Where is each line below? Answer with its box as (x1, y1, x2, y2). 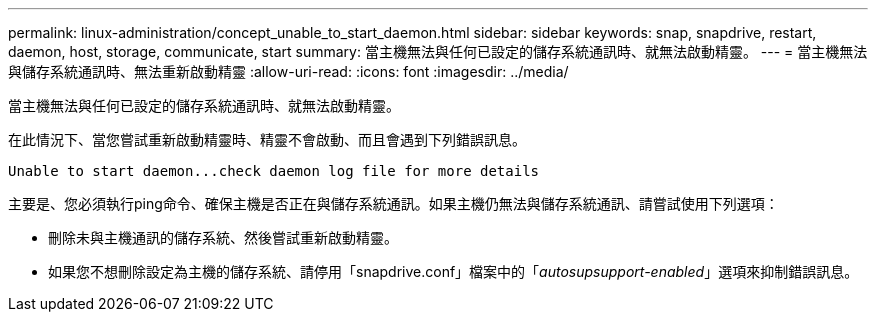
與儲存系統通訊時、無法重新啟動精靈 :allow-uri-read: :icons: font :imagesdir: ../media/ (8, 63, 569, 80)
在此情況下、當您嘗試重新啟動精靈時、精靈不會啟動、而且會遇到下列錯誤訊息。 (8, 131, 526, 148)
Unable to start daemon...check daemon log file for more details (8, 163, 540, 179)
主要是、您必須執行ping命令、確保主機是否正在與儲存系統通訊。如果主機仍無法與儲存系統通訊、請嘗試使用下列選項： (8, 195, 779, 212)
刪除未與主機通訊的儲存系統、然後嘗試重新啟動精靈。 (48, 229, 398, 246)
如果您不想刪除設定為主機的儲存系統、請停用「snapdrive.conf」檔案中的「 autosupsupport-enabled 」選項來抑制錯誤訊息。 (48, 263, 859, 280)
